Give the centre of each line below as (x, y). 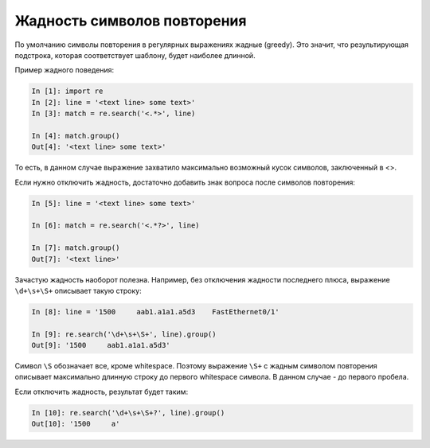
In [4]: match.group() (76, 136)
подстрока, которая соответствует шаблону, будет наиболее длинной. (135, 55)
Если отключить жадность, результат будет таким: (102, 392)
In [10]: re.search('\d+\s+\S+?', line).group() (128, 413)
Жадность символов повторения (131, 21)
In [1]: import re (67, 91)
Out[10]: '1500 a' (76, 424)
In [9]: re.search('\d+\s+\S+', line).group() (124, 334)
